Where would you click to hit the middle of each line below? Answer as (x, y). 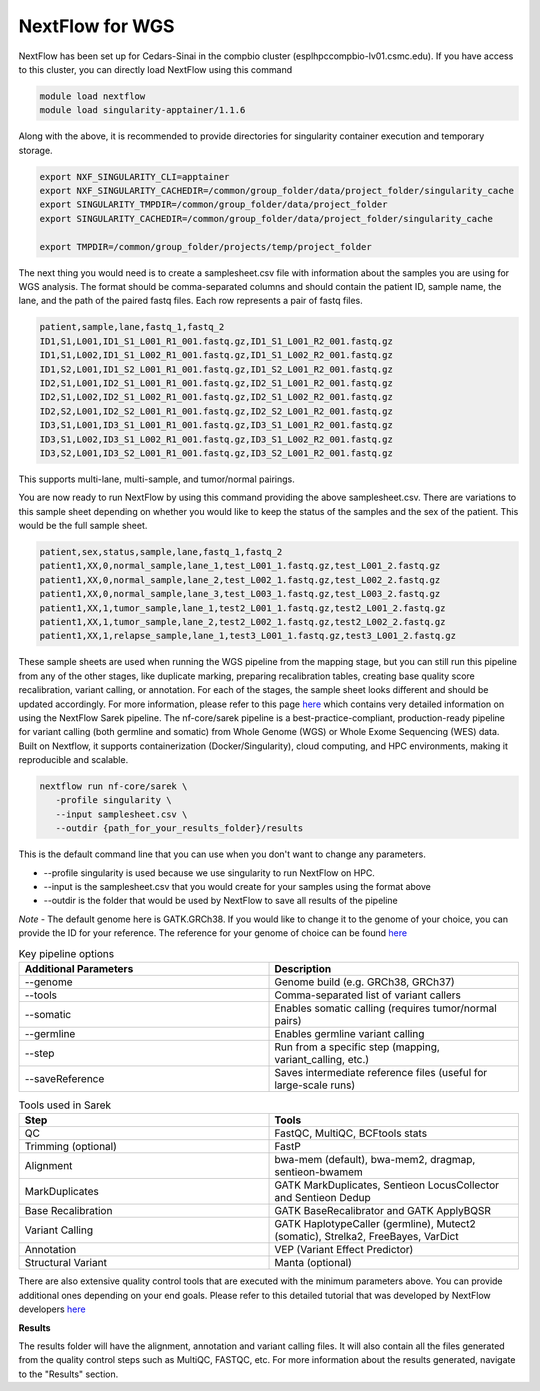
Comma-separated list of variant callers (368, 995)
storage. (36, 150)
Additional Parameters (79, 968)
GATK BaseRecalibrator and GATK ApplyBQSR (383, 1211)
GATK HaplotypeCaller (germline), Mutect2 (375, 1224)
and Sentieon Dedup (322, 1198)
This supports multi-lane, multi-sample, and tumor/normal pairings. (156, 479)
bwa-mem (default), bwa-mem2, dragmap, (375, 1160)
